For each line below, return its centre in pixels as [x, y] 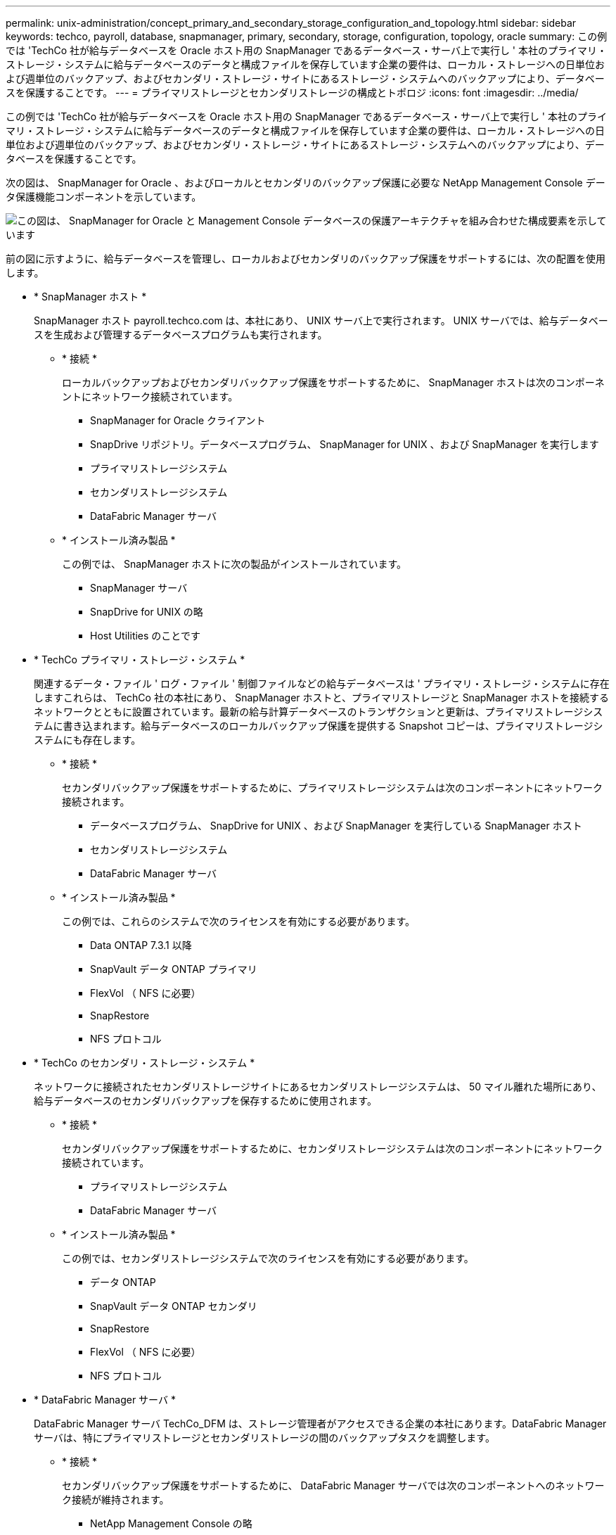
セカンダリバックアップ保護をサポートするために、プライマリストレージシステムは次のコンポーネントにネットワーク [332, 788]
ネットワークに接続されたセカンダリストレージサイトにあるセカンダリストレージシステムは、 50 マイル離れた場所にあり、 [318, 1087]
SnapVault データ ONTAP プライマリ [174, 969]
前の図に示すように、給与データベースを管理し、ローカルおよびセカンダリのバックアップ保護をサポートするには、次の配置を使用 [306, 259]
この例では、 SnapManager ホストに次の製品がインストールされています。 [235, 564]
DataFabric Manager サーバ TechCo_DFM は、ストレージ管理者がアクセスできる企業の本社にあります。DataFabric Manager [320, 1423]
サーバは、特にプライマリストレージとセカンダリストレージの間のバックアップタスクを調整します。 [264, 1438]
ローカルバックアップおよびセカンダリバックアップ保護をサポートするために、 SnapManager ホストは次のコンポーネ [333, 382]
